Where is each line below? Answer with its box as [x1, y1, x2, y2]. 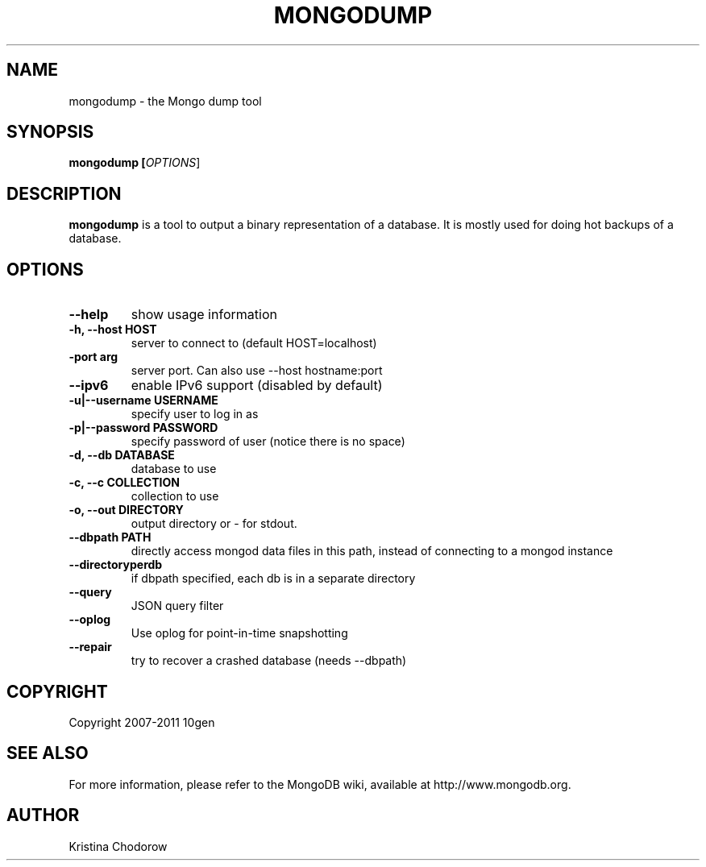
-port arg [69, 350, 118, 364]
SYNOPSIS [6, 122, 94, 143]
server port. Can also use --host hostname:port [131, 363, 383, 378]
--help [69, 306, 109, 323]
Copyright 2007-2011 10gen [69, 715, 215, 729]
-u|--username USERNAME [69, 393, 218, 408]
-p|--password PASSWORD [69, 421, 218, 435]
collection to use [131, 489, 219, 504]
